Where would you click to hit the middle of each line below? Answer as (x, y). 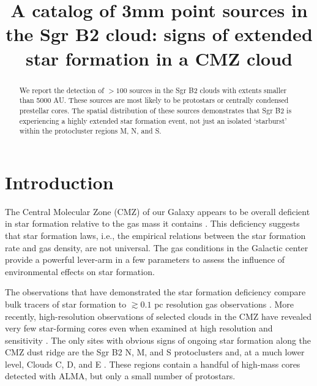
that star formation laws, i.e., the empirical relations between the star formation (155, 235)
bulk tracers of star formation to (66, 304)
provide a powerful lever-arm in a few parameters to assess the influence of (145, 259)
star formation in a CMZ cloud (159, 58)
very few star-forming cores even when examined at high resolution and (139, 328)
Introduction (59, 182)
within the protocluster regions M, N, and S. (90, 131)
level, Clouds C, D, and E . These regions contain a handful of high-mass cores (153, 364)
